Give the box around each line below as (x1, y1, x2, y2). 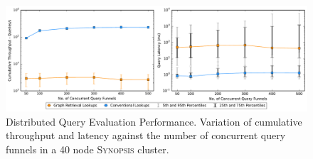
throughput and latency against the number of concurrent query (6, 128, 286, 143)
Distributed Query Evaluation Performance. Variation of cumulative (6, 114, 302, 128)
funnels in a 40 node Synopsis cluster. (6, 141, 169, 156)
